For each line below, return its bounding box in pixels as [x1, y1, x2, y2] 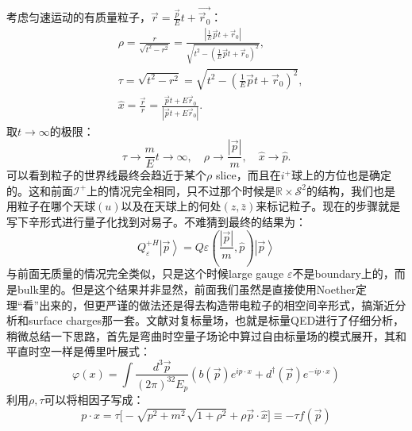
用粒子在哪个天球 [6, 198, 95, 214]
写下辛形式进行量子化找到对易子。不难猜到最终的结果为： [6, 213, 306, 229]
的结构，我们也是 [306, 182, 396, 198]
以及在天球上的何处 [121, 198, 221, 214]
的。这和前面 [6, 182, 73, 198]
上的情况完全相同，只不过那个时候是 [87, 182, 276, 198]
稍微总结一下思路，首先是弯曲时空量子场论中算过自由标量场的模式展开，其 [6, 327, 395, 344]
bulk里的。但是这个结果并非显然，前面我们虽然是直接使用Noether [17, 281, 356, 298]
